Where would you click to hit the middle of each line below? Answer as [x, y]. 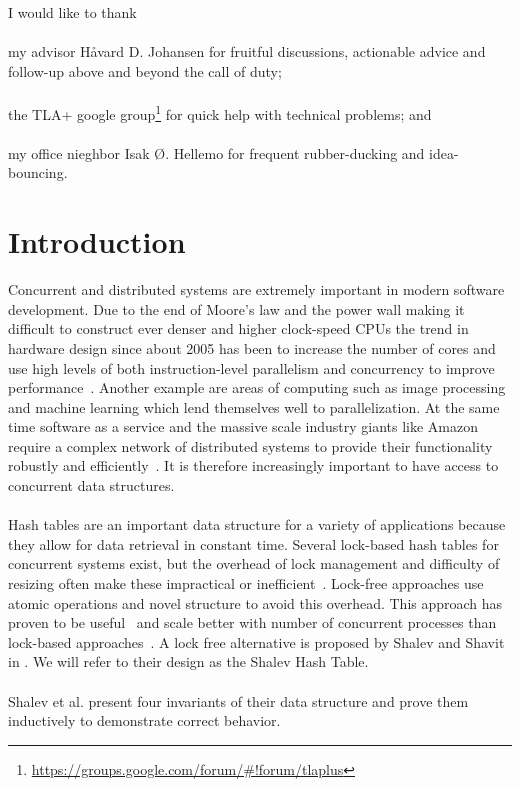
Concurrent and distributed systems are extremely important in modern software [256, 289]
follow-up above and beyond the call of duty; [145, 70]
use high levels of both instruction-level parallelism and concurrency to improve [251, 367]
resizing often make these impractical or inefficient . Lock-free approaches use [246, 583]
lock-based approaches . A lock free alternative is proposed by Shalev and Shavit [256, 641]
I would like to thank [72, 12]
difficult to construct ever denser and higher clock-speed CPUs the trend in [238, 328]
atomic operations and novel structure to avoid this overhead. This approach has [255, 602]
